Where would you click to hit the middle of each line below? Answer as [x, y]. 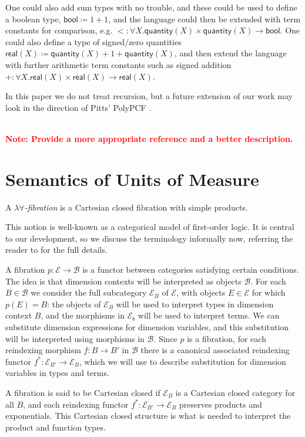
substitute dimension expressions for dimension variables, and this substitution [147, 327]
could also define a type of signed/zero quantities [93, 41]
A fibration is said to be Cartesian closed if [83, 392]
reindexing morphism [43, 350]
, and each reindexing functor [76, 404]
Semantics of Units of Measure [132, 179]
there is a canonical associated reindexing [215, 350]
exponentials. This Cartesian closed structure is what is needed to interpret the [148, 416]
